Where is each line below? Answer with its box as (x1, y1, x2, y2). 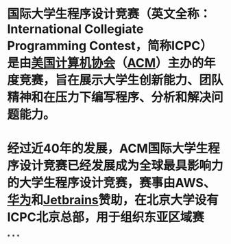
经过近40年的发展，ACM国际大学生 (7, 141, 208, 157)
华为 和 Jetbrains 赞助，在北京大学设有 (7, 192, 219, 208)
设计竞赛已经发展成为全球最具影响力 (19, 158, 224, 174)
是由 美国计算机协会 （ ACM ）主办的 (7, 56, 204, 71)
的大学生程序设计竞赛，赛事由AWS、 (7, 175, 216, 191)
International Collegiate (7, 21, 144, 37)
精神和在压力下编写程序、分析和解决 (7, 90, 212, 105)
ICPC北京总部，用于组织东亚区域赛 (7, 210, 204, 225)
